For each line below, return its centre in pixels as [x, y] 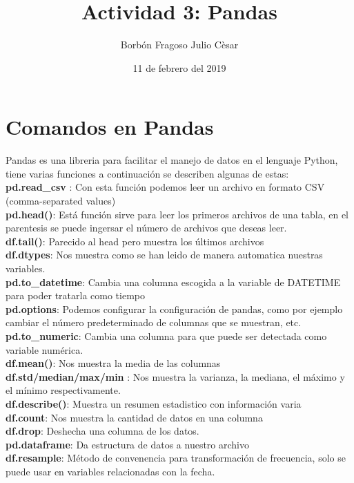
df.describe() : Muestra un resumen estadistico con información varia [154, 403]
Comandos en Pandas [110, 127]
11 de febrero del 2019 [179, 67]
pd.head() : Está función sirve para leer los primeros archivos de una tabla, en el [177, 214]
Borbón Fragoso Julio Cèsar [179, 45]
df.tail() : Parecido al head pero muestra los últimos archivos [135, 241]
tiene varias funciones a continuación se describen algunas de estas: [147, 173]
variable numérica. [45, 349]
